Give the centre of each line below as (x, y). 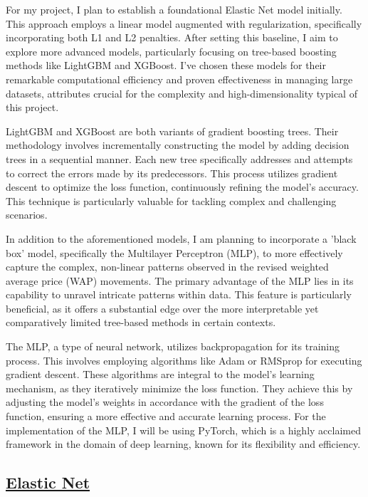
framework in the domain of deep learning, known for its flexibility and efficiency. (183, 444)
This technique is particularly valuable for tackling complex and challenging (171, 200)
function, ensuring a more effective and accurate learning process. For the (166, 416)
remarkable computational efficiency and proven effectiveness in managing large (179, 79)
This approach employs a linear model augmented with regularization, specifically (184, 23)
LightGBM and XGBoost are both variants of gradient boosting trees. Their (172, 131)
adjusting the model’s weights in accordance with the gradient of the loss (165, 402)
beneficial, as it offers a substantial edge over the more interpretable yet (162, 308)
